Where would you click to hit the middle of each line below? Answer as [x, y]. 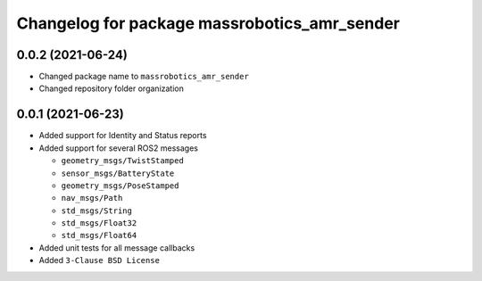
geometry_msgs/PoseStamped [120, 186]
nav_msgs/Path [92, 198]
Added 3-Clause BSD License [100, 260]
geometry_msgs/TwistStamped [123, 161]
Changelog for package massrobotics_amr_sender [208, 23]
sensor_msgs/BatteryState [118, 173]
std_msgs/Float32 [99, 223]
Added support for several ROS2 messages [118, 148]
